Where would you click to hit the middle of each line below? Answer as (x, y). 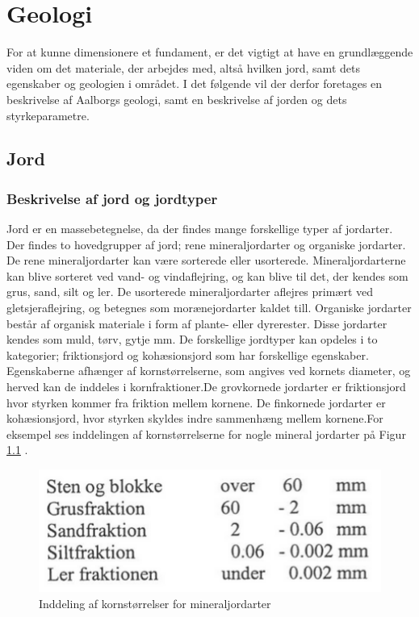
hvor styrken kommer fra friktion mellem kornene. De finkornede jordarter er (196, 402)
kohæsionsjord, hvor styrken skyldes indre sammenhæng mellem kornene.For (195, 418)
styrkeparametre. (48, 115)
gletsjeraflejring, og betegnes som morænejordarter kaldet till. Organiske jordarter (209, 308)
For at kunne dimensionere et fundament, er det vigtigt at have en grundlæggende (210, 52)
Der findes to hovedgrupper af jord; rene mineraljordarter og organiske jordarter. (206, 244)
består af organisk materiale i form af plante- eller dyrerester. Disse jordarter (197, 323)
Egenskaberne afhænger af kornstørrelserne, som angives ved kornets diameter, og (209, 371)
